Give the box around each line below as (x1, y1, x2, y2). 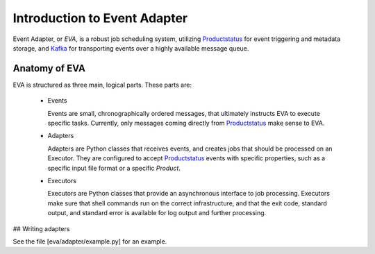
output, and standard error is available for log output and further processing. (47, 209, 267, 217)
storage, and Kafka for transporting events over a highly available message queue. (12, 44, 249, 52)
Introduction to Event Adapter (12, 10, 188, 26)
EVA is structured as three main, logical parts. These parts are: (12, 81, 192, 89)
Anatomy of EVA (12, 62, 86, 74)
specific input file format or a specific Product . (47, 164, 181, 172)
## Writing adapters (12, 224, 70, 232)
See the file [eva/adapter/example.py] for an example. (12, 237, 167, 246)
